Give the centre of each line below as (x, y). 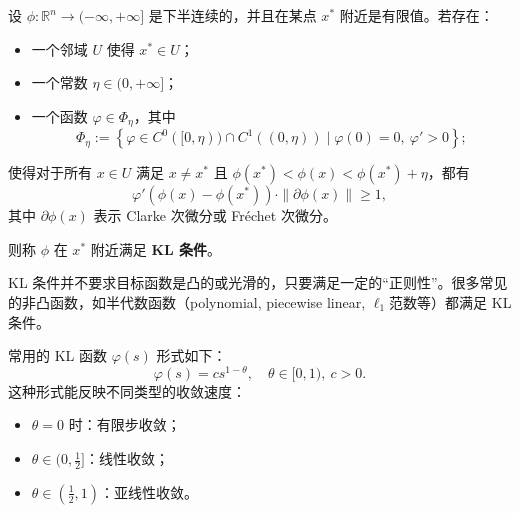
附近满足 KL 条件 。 (156, 248)
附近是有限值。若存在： (416, 15)
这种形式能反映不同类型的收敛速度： (127, 390)
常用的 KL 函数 (57, 355)
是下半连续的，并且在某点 (232, 15)
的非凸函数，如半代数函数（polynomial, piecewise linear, (187, 302)
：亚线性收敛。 (149, 491)
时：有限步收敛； (124, 424)
